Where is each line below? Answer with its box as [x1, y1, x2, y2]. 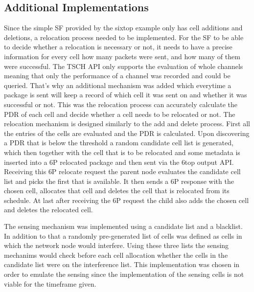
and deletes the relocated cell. [4, 204, 93, 215]
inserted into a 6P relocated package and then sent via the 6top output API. [4, 157, 234, 167]
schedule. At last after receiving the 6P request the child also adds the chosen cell [4, 195, 249, 205]
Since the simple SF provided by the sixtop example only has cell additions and [4, 22, 243, 33]
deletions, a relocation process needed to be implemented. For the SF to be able [4, 32, 244, 42]
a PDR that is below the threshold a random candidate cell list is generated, [4, 137, 233, 148]
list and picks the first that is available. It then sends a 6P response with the [4, 176, 234, 186]
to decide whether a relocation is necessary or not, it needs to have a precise [4, 42, 232, 52]
